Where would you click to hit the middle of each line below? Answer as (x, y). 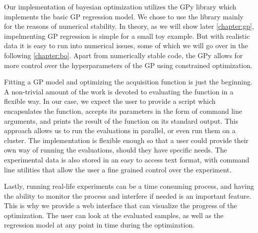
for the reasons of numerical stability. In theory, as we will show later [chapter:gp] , (129, 26)
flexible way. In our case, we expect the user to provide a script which (110, 101)
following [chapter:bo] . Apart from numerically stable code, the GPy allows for (124, 55)
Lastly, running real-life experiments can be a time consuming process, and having (129, 186)
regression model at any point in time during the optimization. (99, 225)
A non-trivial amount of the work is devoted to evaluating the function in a (119, 91)
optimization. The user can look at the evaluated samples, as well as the (114, 215)
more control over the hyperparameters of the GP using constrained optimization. (128, 65)
